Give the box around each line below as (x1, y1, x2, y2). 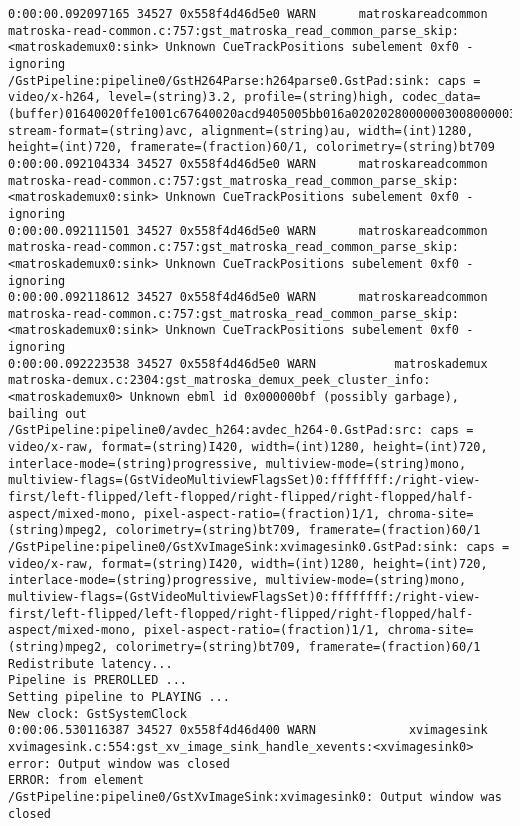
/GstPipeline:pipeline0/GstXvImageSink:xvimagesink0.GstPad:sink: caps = (8, 540, 510, 554)
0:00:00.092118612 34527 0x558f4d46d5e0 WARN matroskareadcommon (8, 290, 488, 305)
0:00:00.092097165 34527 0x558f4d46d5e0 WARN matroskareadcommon (8, 7, 488, 21)
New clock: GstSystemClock (8, 706, 187, 721)
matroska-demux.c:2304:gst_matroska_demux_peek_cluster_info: (8, 373, 431, 388)
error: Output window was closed (8, 756, 230, 771)
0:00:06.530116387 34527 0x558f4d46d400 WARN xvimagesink (8, 723, 488, 738)
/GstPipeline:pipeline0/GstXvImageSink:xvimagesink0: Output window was (8, 789, 502, 804)
